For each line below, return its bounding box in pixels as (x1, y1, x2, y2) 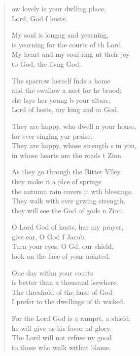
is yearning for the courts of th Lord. (11, 39, 123, 49)
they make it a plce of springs (11, 176, 102, 186)
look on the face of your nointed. (11, 251, 110, 261)
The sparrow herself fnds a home (11, 75, 110, 85)
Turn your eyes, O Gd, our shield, (11, 241, 114, 251)
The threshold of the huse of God (11, 286, 112, 297)
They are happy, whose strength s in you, (11, 140, 137, 151)
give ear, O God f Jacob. (11, 231, 86, 241)
